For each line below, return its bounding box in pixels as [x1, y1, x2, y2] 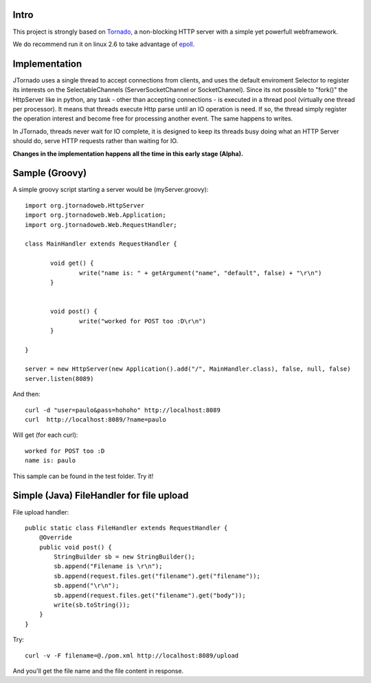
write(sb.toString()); [54, 601, 131, 609]
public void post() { [38, 543, 113, 551]
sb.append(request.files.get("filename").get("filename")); [54, 572, 260, 580]
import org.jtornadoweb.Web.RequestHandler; [25, 221, 178, 228]
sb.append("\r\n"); [54, 582, 120, 589]
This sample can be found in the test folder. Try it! [12, 472, 154, 480]
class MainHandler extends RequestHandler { [25, 240, 178, 248]
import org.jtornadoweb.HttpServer [25, 202, 145, 209]
